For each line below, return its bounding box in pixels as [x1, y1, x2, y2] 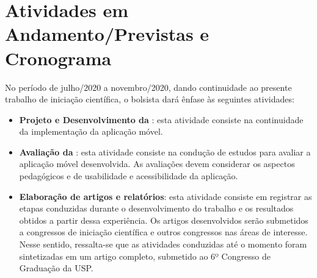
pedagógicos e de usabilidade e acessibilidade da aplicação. [19, 169, 238, 182]
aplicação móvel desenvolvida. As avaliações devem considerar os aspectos [19, 157, 295, 170]
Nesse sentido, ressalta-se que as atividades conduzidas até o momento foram [19, 238, 307, 251]
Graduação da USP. [19, 262, 93, 274]
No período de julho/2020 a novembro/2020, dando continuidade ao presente [5, 80, 292, 93]
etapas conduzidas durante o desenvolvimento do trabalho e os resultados [19, 202, 294, 215]
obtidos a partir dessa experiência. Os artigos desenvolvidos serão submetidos [19, 213, 308, 226]
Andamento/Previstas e [5, 21, 210, 46]
